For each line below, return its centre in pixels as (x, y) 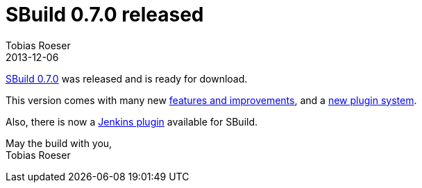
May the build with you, (59, 143)
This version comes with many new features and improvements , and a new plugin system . (211, 100)
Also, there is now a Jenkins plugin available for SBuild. (132, 121)
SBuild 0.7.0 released (105, 15)
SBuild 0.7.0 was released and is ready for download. (127, 78)
